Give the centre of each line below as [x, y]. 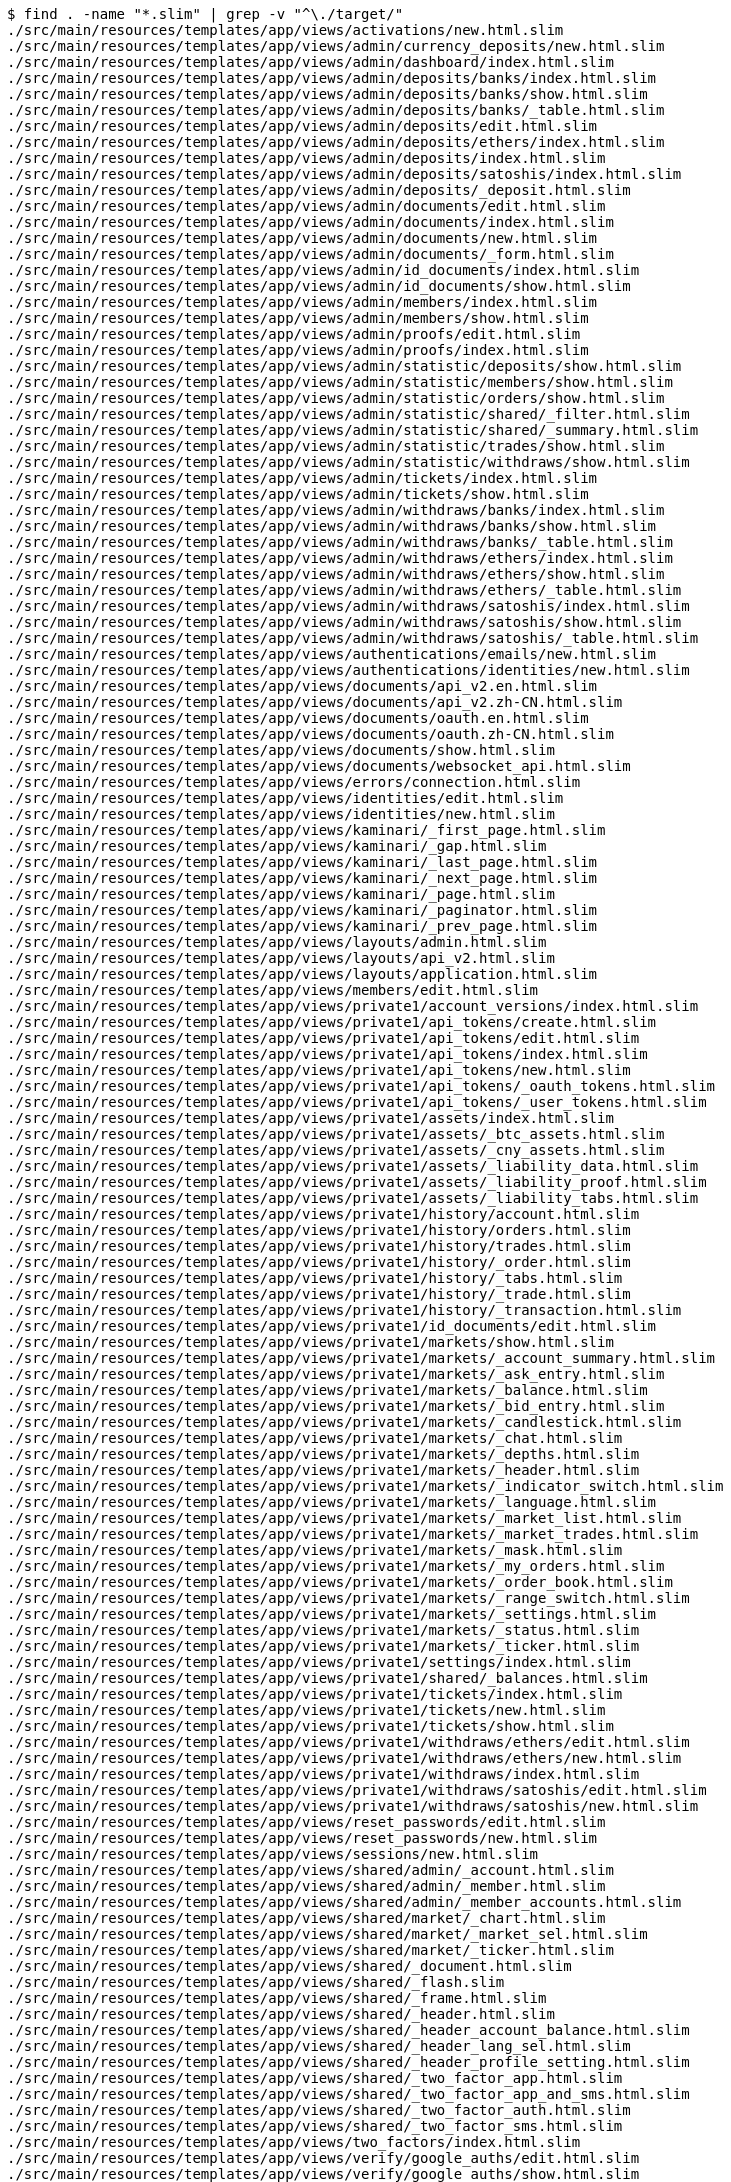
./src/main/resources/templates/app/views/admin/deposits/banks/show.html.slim [327, 94]
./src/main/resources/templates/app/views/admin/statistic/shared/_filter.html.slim [348, 414]
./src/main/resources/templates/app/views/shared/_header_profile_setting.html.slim [348, 2062]
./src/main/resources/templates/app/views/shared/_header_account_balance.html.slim [348, 2030]
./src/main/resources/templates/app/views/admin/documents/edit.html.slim [306, 206]
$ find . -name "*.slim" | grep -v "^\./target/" [205, 14]
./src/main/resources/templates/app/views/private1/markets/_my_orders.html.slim [336, 1566]
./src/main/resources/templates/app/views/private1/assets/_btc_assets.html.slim [336, 1134]
